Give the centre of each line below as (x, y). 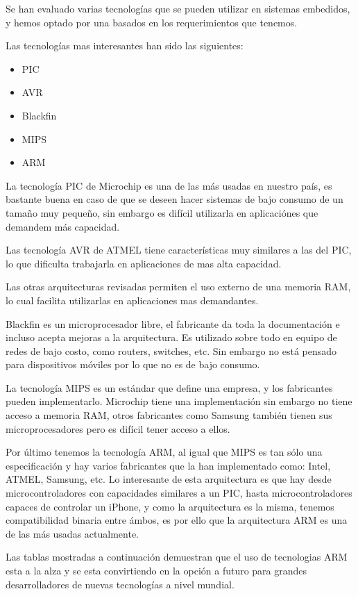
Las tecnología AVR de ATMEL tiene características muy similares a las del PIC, (179, 250)
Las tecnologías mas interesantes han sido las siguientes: (125, 45)
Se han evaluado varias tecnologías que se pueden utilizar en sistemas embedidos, (178, 8)
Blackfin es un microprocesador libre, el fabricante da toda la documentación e (173, 323)
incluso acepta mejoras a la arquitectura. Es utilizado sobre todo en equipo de (171, 337)
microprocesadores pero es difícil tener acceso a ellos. (118, 428)
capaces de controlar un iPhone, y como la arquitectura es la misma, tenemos (170, 506)
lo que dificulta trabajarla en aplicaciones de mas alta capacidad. (144, 263)
